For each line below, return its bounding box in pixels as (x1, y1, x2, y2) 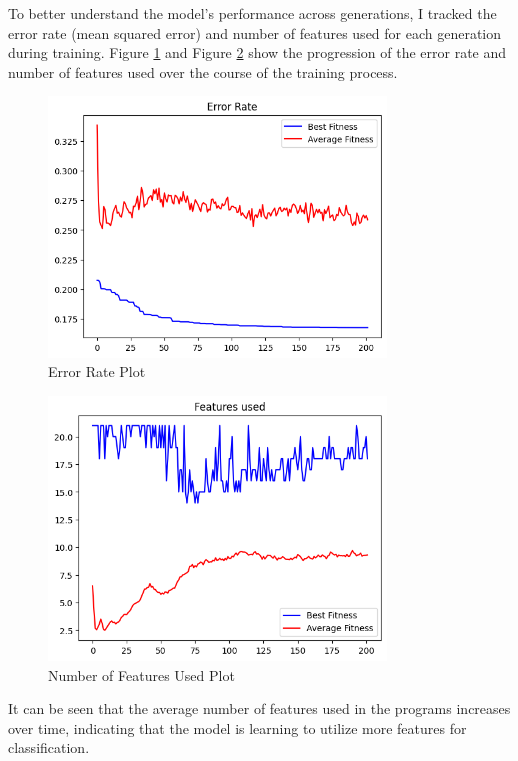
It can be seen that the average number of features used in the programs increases (8, 698, 511, 719)
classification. (8, 737, 90, 758)
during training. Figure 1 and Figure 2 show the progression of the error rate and (8, 42, 507, 63)
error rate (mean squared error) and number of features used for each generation (8, 22, 502, 43)
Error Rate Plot (48, 361, 146, 382)
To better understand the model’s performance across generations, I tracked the (8, 3, 497, 23)
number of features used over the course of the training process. (8, 61, 398, 82)
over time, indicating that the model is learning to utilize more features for (8, 717, 467, 738)
